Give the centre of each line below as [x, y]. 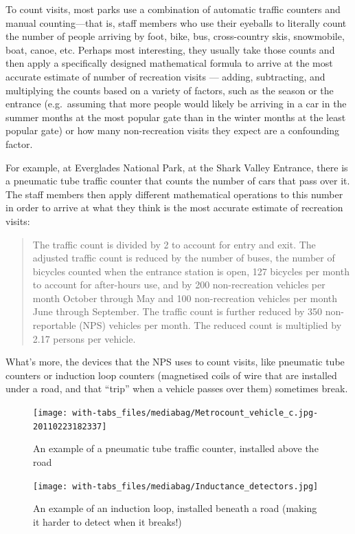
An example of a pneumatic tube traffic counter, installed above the [176, 448]
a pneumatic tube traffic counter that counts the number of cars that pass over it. [178, 181]
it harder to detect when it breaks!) [107, 521]
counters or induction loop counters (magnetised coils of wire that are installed [171, 375]
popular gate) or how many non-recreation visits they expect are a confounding [173, 130]
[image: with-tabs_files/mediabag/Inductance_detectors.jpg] [176, 486]
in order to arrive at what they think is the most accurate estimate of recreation [174, 207]
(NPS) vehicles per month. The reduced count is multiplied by [210, 325]
